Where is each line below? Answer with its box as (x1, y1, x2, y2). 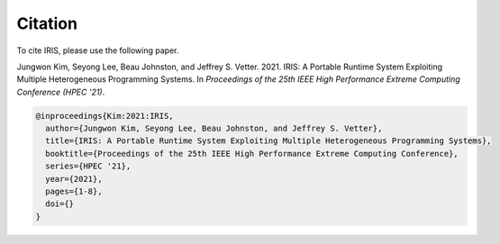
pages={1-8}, (45, 186, 103, 197)
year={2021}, (45, 174, 103, 184)
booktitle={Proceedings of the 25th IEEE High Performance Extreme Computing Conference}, (45, 149, 459, 158)
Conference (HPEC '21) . (16, 86, 105, 97)
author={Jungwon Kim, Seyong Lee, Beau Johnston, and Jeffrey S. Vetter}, (45, 123, 383, 134)
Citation (16, 14, 78, 33)
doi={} (45, 199, 75, 209)
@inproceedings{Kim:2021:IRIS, (35, 111, 175, 121)
